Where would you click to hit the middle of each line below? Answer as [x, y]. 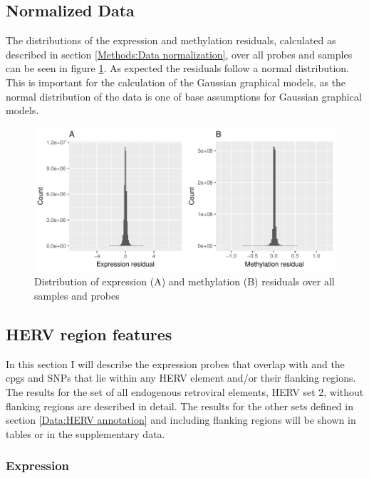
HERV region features [89, 334]
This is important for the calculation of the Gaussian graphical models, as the [176, 82]
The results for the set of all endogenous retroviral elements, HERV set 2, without [185, 392]
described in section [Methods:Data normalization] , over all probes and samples [179, 54]
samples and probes [77, 296]
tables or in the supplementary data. [85, 433]
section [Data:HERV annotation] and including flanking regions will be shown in [181, 420]
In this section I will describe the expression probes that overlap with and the [175, 363]
